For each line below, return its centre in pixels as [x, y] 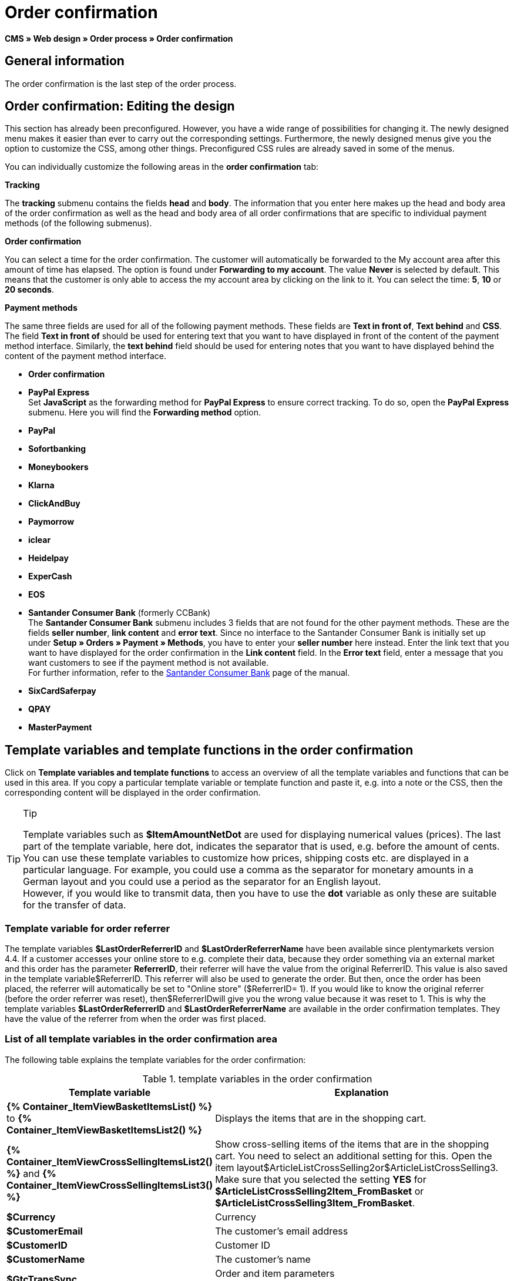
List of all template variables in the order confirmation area [141, 1039]
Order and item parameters [275, 1273]
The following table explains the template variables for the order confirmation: [155, 1059]
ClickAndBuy [54, 504]
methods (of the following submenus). [78, 223]
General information [65, 61]
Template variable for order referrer [88, 928]
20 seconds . [30, 290]
